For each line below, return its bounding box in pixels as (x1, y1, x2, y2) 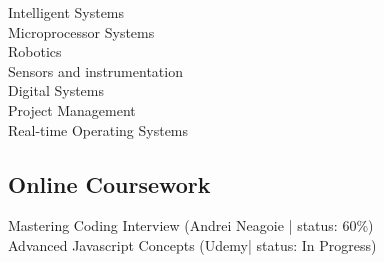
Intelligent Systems (8, 2, 125, 22)
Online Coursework (8, 168, 211, 199)
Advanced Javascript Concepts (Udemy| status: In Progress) (8, 234, 377, 255)
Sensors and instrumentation (8, 60, 183, 81)
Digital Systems (8, 80, 105, 101)
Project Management (8, 99, 136, 120)
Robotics (8, 41, 62, 62)
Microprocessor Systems (8, 21, 155, 42)
